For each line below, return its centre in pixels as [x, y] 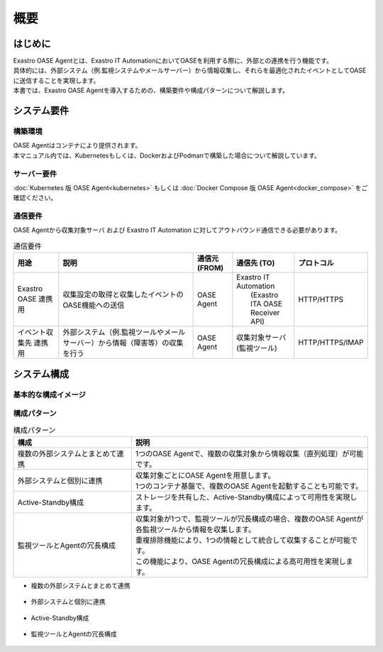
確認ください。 [35, 198]
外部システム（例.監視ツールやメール [124, 332]
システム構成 [41, 374]
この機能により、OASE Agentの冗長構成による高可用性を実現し [241, 561]
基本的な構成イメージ [50, 394]
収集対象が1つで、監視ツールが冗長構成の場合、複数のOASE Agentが [249, 519]
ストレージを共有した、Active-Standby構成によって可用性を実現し [246, 497]
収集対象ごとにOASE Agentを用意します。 [205, 475]
